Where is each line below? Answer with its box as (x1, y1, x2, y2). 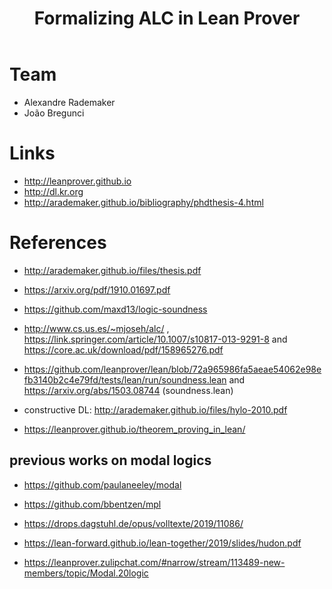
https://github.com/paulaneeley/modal (23, 478, 182, 491)
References (9, 232, 107, 254)
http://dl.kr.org (23, 185, 84, 197)
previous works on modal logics (9, 452, 212, 469)
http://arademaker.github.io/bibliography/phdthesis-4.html (23, 196, 264, 208)
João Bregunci (23, 107, 85, 119)
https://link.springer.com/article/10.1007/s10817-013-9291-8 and (23, 333, 288, 345)
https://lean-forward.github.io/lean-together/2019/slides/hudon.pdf (23, 537, 302, 549)
